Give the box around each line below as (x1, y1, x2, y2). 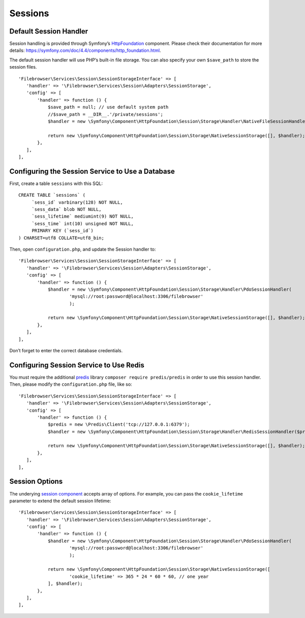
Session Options (9, 477, 63, 486)
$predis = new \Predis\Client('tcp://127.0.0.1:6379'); (47, 422, 190, 427)
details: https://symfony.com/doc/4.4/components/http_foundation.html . (9, 47, 161, 53)
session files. (9, 64, 37, 70)
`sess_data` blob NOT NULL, (32, 206, 102, 212)
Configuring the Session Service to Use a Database (9, 167, 175, 175)
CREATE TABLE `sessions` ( (18, 192, 86, 198)
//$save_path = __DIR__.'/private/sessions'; (47, 111, 164, 117)
